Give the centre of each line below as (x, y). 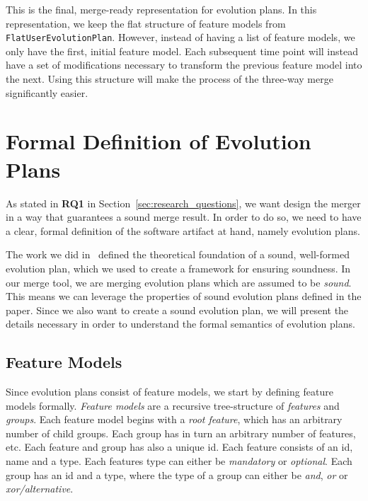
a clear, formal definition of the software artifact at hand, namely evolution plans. (183, 230)
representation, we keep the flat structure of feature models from (146, 23)
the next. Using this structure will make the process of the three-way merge (169, 79)
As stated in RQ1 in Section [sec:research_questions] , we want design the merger (183, 203)
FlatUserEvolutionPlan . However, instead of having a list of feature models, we (180, 37)
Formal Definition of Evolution (159, 141)
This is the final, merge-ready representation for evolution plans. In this (161, 9)
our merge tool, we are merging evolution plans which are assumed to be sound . (179, 282)
